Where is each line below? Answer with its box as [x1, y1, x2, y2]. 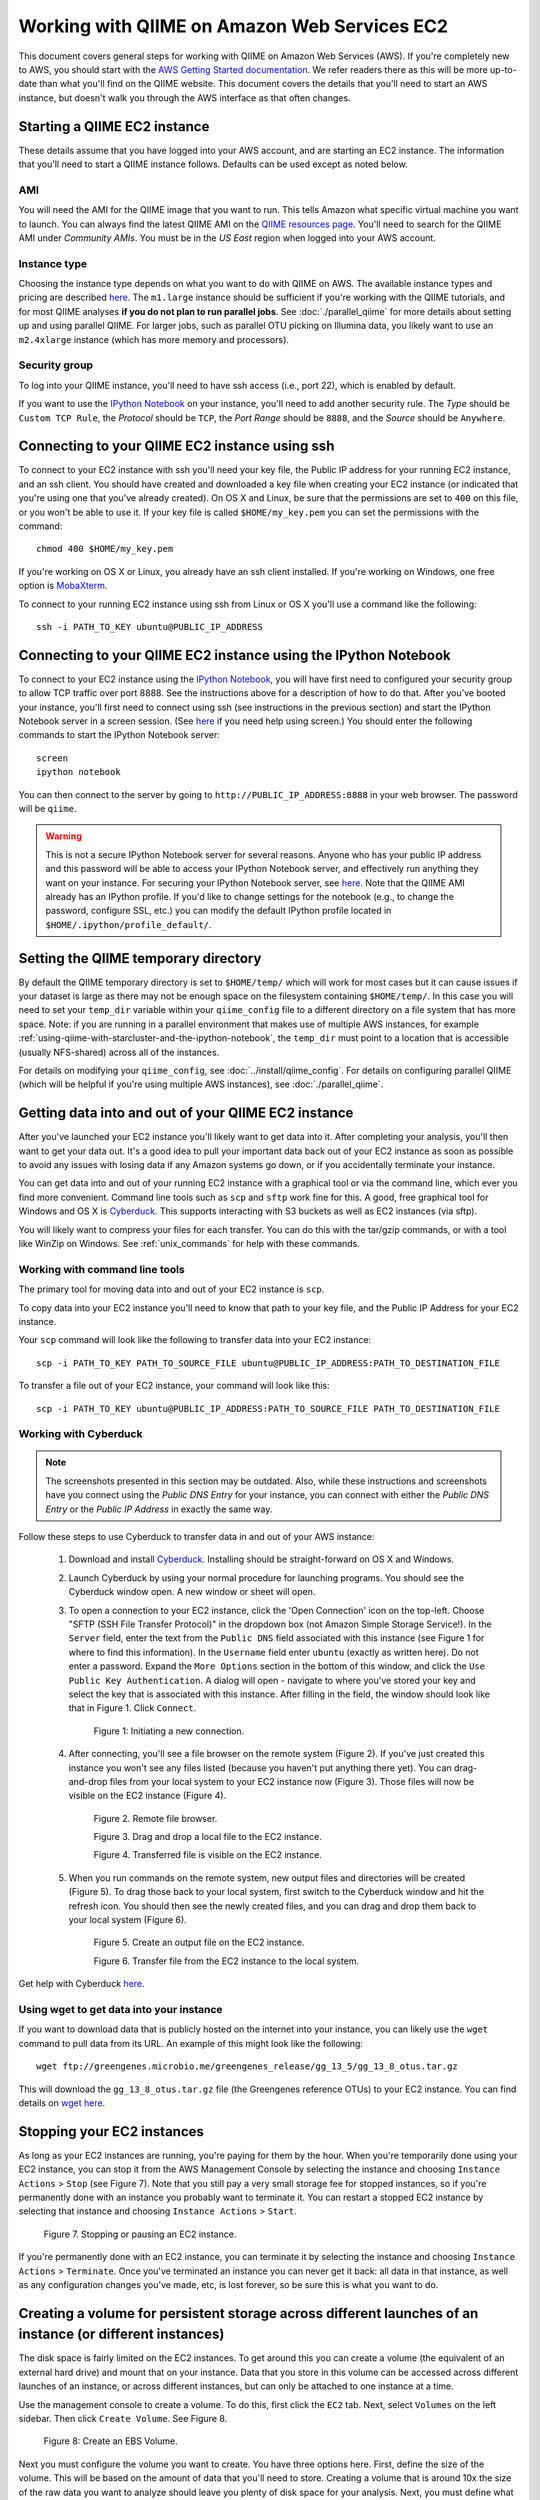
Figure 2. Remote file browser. [93, 1812, 218, 1824]
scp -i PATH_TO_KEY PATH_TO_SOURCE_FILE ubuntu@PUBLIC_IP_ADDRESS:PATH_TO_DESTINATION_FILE [36, 1357, 500, 1369]
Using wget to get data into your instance [18, 2002, 224, 2016]
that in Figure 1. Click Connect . [68, 1702, 197, 1714]
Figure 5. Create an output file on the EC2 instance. [93, 1936, 305, 1949]
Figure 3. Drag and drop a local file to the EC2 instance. [93, 1831, 322, 1843]
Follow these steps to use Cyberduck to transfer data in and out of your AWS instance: [18, 1531, 375, 1543]
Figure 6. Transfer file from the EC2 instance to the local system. [93, 1955, 360, 1967]
